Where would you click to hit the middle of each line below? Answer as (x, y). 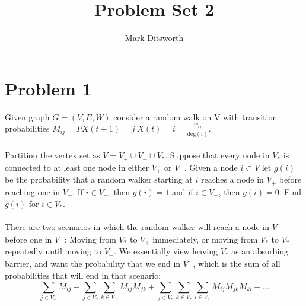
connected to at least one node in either (77, 167)
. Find (290, 191)
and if (183, 191)
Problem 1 (48, 88)
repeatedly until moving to (53, 251)
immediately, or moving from (205, 239)
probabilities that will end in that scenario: (83, 275)
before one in (28, 239)
